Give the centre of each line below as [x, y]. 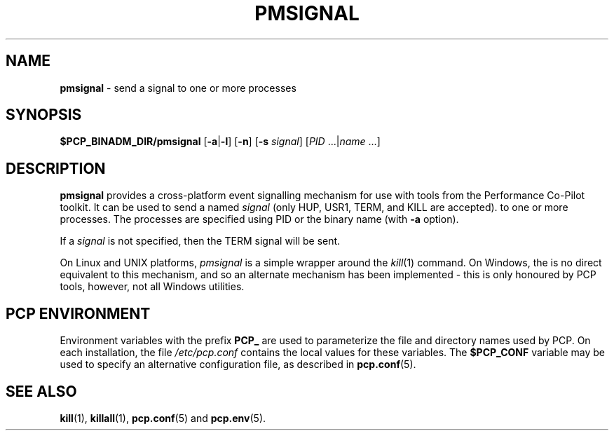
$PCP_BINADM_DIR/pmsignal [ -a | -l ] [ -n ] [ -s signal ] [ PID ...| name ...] [220, 142]
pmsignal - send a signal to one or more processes [178, 88]
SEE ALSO [41, 391]
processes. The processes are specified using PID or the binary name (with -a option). [259, 219]
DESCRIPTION [56, 168]
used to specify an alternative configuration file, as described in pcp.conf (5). [238, 365]
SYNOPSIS [44, 115]
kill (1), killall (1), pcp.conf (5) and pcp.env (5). [163, 418]
